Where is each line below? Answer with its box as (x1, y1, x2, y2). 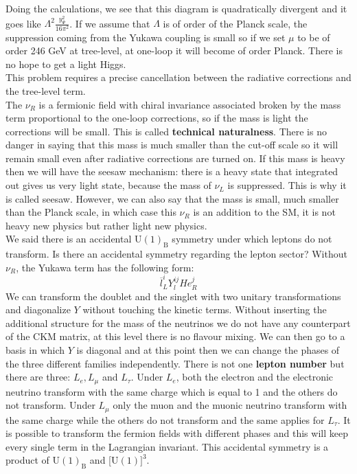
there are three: (5, 370, 71, 384)
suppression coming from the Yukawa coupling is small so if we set (5, 30, 286, 44)
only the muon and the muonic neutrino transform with (113, 398, 347, 412)
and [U (89, 453, 119, 467)
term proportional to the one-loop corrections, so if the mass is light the (5, 111, 308, 125)
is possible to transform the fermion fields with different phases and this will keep (5, 426, 348, 440)
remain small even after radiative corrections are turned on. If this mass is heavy (5, 150, 345, 165)
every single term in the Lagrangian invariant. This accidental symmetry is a (5, 439, 329, 453)
